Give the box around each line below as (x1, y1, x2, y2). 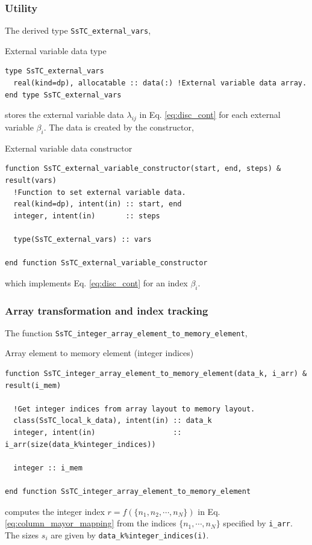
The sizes (5, 528, 39, 541)
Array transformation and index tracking (5, 303, 208, 318)
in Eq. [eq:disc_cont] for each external (139, 108, 281, 121)
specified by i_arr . (223, 517, 293, 529)
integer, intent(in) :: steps (13, 211, 160, 220)
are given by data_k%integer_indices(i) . (51, 528, 209, 541)
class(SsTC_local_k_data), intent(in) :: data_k (13, 416, 212, 425)
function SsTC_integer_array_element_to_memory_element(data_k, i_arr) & (5, 369, 307, 378)
